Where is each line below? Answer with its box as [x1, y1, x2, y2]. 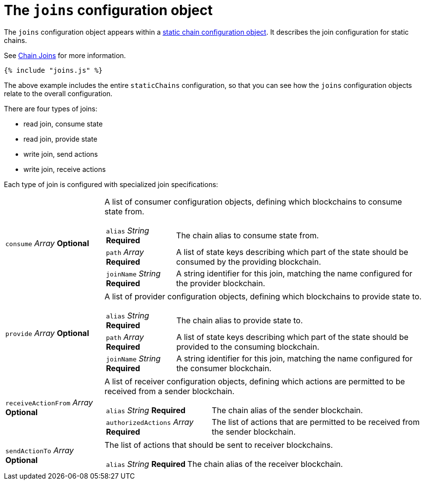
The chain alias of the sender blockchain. [212, 405, 363, 415]
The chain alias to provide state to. [176, 315, 303, 325]
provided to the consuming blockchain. [176, 341, 320, 352]
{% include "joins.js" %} [4, 66, 103, 74]
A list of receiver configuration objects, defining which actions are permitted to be [104, 376, 405, 386]
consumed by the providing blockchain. [176, 256, 321, 267]
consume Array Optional [5, 238, 89, 248]
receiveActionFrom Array [5, 397, 93, 407]
